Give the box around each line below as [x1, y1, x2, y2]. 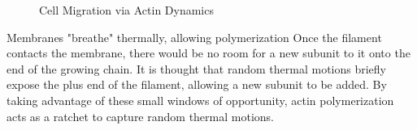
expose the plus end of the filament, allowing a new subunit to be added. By [7, 76, 387, 93]
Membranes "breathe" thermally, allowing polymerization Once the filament [7, 28, 382, 45]
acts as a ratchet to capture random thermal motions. [7, 107, 274, 124]
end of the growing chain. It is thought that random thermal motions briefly [7, 60, 387, 77]
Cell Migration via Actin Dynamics [39, 2, 214, 18]
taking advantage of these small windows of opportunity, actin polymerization [7, 91, 394, 108]
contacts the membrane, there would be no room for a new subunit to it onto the [7, 44, 410, 61]
